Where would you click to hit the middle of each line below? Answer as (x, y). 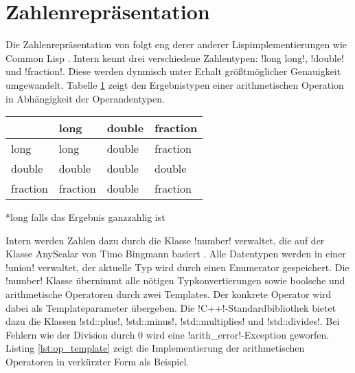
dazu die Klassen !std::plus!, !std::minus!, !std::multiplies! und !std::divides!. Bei (173, 321)
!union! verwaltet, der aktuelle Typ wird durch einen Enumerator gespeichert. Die (177, 267)
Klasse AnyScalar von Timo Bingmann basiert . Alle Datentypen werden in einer (176, 254)
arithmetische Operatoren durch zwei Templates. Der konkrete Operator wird (169, 294)
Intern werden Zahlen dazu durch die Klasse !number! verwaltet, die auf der (165, 240)
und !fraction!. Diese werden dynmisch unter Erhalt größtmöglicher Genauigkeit (173, 71)
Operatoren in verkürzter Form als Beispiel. (98, 362)
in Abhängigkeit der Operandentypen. (85, 98)
